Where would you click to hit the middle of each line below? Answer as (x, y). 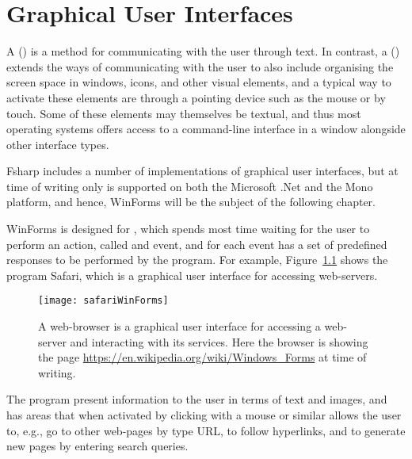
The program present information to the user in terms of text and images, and (197, 399)
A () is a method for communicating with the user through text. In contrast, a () (203, 51)
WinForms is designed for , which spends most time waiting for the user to (188, 229)
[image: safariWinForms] (103, 301)
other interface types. (58, 144)
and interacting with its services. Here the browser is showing (219, 341)
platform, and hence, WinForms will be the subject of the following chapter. (191, 202)
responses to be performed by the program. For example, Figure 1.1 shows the (197, 260)
